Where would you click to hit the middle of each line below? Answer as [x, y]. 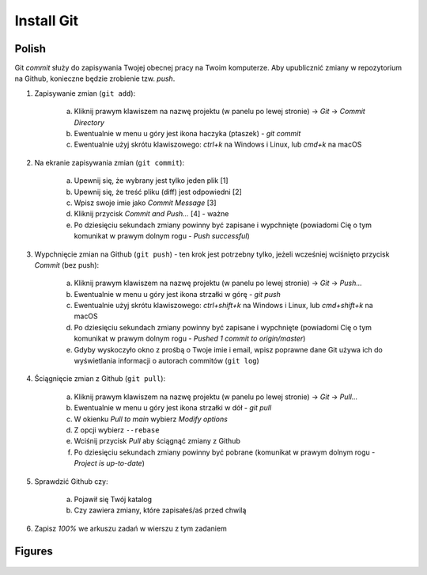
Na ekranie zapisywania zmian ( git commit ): [110, 162]
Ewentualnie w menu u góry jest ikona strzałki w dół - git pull [173, 408]
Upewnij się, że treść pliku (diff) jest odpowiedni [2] [158, 192]
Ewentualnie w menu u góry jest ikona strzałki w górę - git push [177, 294]
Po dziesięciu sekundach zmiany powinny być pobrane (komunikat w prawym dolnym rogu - [225, 452]
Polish [30, 49]
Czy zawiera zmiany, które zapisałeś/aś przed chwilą [160, 510]
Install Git [47, 21]
